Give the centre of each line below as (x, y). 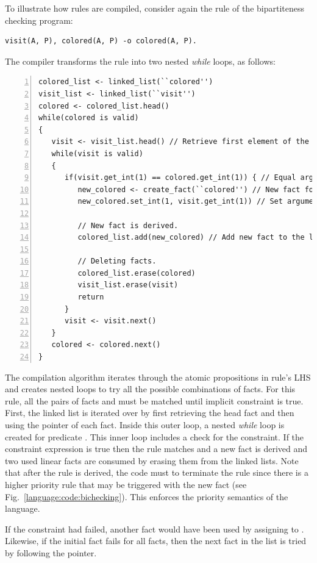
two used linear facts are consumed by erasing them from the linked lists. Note (152, 460)
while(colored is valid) (89, 118)
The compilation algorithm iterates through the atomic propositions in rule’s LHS (158, 377)
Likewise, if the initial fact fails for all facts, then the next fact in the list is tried (156, 541)
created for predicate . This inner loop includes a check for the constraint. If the (155, 436)
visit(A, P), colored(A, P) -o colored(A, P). (101, 41)
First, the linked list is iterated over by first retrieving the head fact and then (150, 413)
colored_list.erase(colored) (137, 273)
